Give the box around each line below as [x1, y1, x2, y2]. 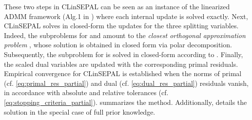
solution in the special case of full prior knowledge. [4, 106, 155, 117]
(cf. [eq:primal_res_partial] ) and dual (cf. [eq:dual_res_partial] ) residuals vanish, [4, 78, 249, 88]
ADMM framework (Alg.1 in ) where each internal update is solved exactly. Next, [4, 11, 248, 21]
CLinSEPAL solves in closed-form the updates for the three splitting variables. [4, 20, 239, 31]
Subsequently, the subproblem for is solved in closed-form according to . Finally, [4, 49, 243, 59]
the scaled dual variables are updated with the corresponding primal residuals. [4, 59, 238, 69]
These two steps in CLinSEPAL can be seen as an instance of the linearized [4, 1, 230, 11]
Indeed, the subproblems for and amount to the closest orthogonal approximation [4, 30, 246, 40]
